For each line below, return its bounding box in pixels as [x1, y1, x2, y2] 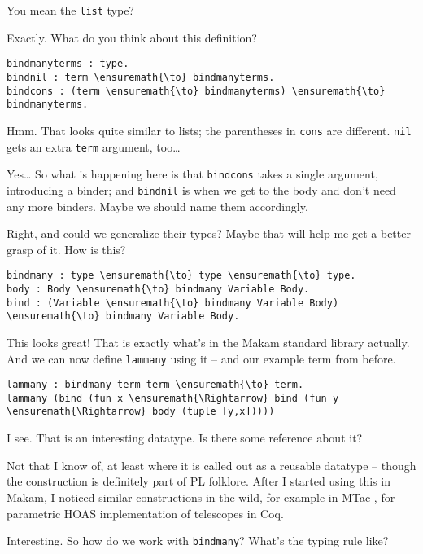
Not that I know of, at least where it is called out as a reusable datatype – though [7, 456, 416, 473]
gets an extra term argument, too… [7, 138, 181, 155]
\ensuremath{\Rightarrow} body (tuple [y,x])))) [7, 406, 275, 418]
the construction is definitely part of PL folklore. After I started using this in [7, 473, 390, 490]
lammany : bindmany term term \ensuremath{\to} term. [7, 379, 304, 391]
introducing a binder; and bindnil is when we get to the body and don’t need [7, 181, 396, 198]
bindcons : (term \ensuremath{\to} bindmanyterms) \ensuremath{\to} [7, 85, 386, 97]
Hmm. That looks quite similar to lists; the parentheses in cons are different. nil [7, 121, 412, 138]
